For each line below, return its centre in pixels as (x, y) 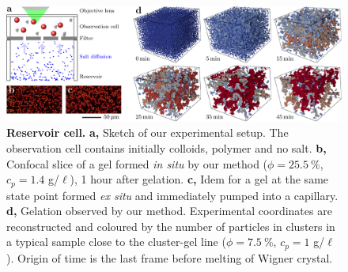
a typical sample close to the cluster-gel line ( (116, 242)
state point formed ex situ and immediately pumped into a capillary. (172, 195)
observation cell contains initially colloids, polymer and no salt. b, (166, 147)
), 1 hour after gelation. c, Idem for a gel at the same (199, 179)
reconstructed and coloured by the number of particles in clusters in (171, 226)
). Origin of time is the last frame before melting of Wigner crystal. (170, 257)
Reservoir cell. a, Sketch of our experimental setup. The (148, 132)
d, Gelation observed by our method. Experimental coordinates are (169, 211)
